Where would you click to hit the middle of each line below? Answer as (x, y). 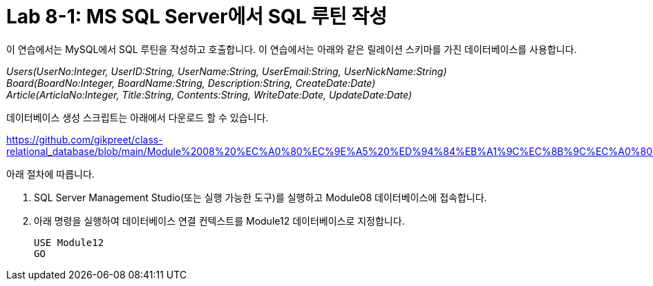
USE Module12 (69, 242)
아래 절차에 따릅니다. (50, 174)
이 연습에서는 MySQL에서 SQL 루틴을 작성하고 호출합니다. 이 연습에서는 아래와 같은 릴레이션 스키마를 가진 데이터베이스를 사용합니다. (292, 49)
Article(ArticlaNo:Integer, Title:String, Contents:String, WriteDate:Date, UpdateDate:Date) (209, 94)
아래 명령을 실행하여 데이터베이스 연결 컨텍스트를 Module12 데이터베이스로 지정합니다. (219, 221)
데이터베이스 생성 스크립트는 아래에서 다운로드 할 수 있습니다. (138, 117)
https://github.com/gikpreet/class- (85, 139)
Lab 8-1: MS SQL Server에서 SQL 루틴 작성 (197, 17)
